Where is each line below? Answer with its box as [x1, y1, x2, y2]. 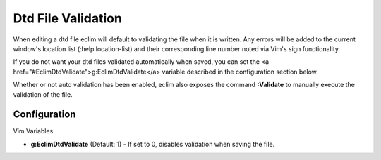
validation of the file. [13, 90, 73, 98]
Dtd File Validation [13, 11, 123, 26]
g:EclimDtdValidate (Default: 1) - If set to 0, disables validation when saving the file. [30, 140, 275, 148]
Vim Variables [13, 127, 54, 135]
